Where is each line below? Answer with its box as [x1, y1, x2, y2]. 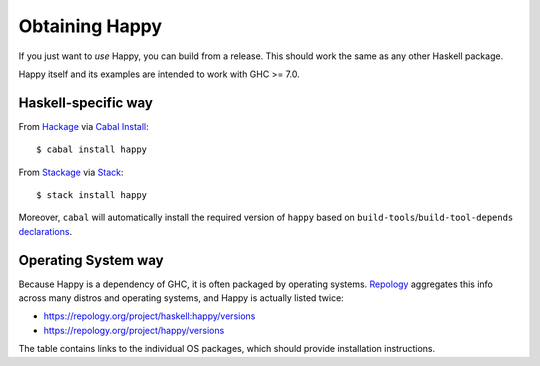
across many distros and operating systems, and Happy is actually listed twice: [18, 292, 344, 304]
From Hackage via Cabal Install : [18, 120, 149, 132]
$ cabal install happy [36, 144, 148, 155]
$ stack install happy [36, 190, 148, 201]
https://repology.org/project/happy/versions [43, 324, 225, 336]
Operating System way [18, 251, 164, 269]
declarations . [18, 225, 73, 237]
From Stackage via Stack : [18, 166, 124, 178]
